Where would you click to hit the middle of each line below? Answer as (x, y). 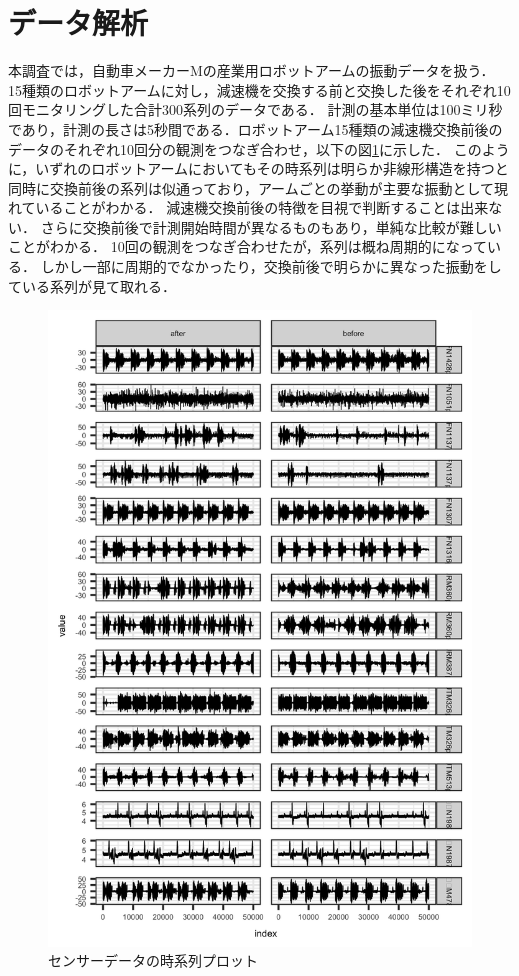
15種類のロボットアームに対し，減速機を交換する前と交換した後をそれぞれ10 (259, 89)
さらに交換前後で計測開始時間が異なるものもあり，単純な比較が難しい (271, 226)
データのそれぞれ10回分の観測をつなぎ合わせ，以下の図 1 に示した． (228, 148)
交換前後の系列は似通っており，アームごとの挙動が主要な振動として (272, 187)
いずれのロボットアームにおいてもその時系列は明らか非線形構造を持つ (265, 168)
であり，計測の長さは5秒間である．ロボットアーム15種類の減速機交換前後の (255, 128)
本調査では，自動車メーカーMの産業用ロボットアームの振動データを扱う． (251, 70)
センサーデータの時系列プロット (153, 960)
